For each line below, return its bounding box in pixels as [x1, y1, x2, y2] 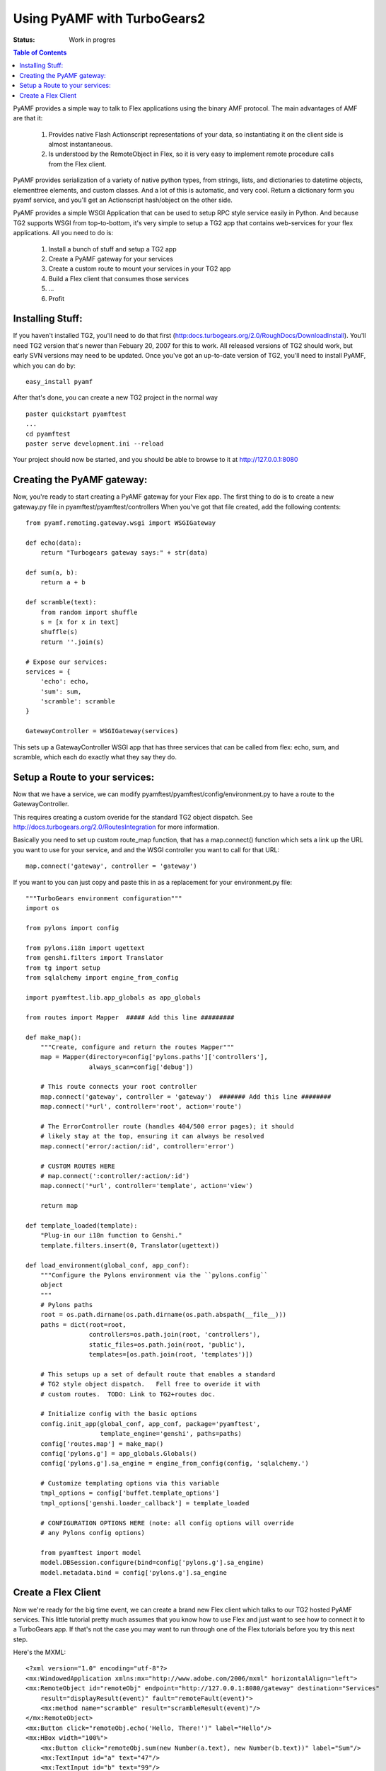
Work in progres [69, 35, 116, 44]
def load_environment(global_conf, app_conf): [25, 1261, 190, 1269]
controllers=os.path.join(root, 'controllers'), [88, 1330, 261, 1339]
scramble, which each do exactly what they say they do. [13, 753, 177, 762]
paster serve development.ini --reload [25, 439, 164, 448]
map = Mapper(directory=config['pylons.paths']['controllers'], [40, 1053, 268, 1061]
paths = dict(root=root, [40, 1320, 127, 1328]
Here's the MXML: [13, 1648, 66, 1657]
